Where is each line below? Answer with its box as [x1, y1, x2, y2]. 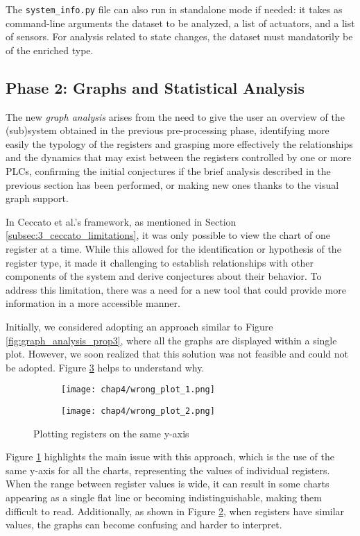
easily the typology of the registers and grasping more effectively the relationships [6, 136, 353, 151]
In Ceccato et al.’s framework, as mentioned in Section [6, 214, 237, 228]
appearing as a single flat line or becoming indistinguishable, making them [6, 490, 322, 505]
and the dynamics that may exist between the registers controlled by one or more [6, 150, 352, 165]
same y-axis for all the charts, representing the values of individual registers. [6, 462, 330, 477]
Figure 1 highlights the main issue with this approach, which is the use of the [6, 449, 335, 464]
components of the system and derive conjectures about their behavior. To [6, 269, 322, 283]
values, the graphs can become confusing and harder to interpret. [6, 517, 282, 532]
